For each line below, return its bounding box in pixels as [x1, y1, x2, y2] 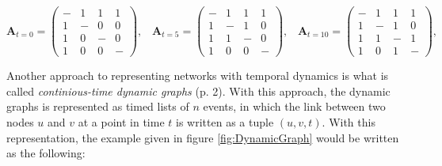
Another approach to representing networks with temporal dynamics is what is [6, 67, 389, 84]
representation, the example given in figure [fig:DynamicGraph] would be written [6, 129, 399, 145]
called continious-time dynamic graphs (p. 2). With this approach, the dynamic [6, 82, 391, 99]
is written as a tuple [176, 113, 274, 130]
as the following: [6, 145, 86, 161]
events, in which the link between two [203, 98, 386, 115]
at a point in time [78, 113, 165, 130]
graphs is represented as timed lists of [6, 98, 189, 115]
